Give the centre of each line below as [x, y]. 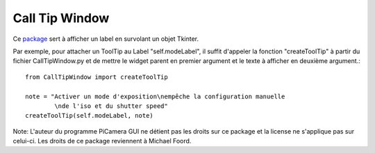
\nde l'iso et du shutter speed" [111, 106]
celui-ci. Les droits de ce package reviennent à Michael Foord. [102, 141]
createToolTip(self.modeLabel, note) [90, 116]
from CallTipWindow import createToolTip [97, 77]
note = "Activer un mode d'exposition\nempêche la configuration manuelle [155, 96]
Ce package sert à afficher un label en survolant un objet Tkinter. [106, 39]
